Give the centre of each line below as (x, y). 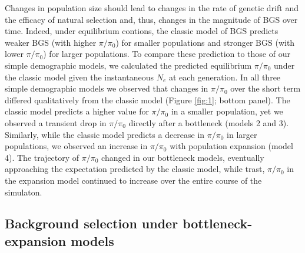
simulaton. (24, 192)
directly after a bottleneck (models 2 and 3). (209, 122)
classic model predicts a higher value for (77, 111)
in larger (242, 134)
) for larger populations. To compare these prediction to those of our (167, 54)
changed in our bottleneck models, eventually (183, 157)
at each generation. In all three (225, 77)
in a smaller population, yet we (227, 111)
